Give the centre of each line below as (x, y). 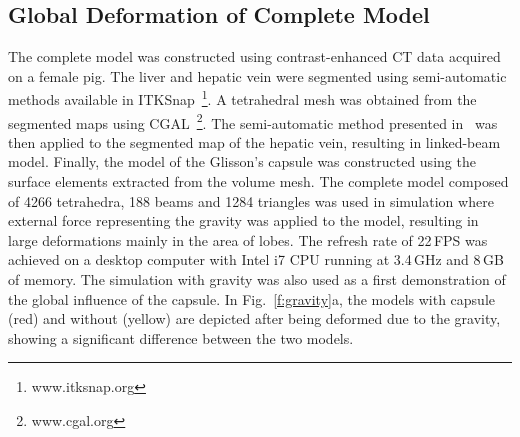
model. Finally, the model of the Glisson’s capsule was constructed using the (242, 161)
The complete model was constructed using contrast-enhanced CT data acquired (254, 56)
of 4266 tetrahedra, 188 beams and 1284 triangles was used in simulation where (251, 200)
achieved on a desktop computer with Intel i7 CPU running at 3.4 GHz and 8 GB (256, 259)
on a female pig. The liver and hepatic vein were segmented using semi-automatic (257, 75)
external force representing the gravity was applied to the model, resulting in (243, 220)
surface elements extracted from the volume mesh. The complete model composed (258, 181)
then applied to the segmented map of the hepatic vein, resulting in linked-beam (254, 141)
